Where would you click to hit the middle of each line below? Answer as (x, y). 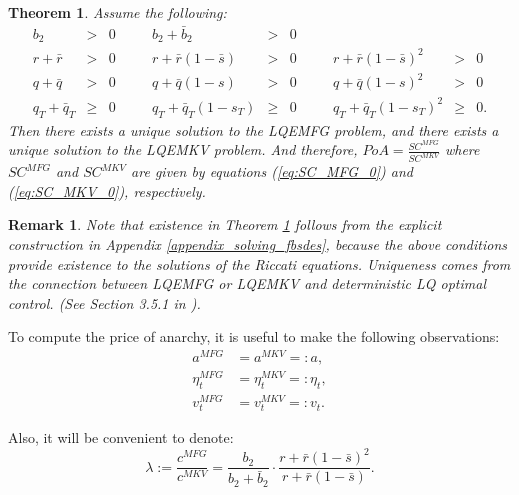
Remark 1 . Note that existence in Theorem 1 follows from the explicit (225, 224)
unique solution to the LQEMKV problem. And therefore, (183, 149)
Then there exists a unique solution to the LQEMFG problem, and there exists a (253, 129)
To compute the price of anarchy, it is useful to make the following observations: (254, 336)
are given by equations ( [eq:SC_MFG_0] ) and (272, 171)
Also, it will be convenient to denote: (121, 437)
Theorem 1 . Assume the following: (117, 12)
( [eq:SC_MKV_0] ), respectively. (107, 190)
